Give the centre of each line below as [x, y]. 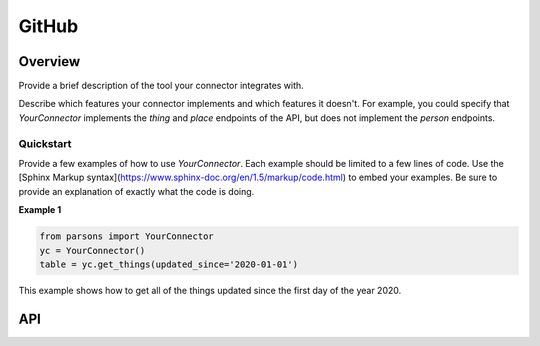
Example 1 [40, 210]
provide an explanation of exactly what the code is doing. [136, 191]
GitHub [48, 26]
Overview [49, 61]
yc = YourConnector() [92, 250]
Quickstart [45, 143]
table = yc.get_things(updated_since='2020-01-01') [169, 264]
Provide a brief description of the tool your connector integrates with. [161, 86]
